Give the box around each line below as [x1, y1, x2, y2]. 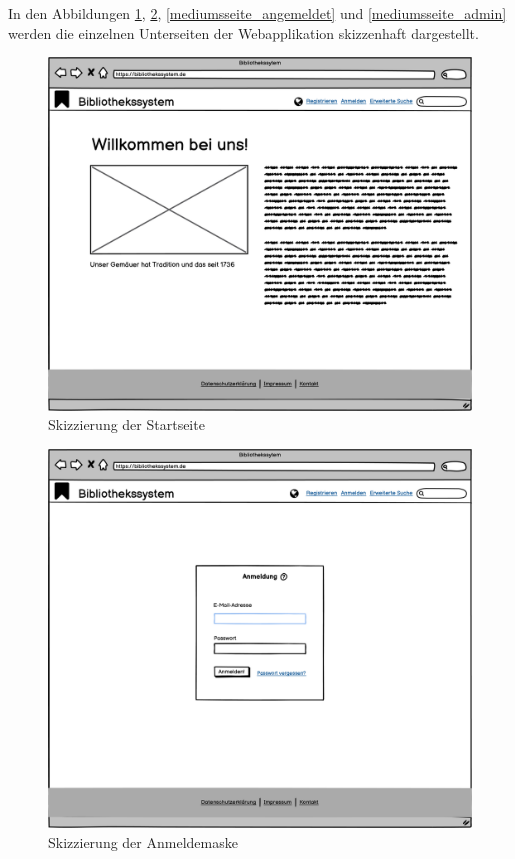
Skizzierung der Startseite [48, 414, 205, 435]
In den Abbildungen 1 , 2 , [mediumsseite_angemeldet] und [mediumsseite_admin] [8, 3, 507, 23]
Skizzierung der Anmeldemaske [48, 831, 238, 852]
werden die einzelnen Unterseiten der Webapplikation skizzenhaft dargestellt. [8, 22, 479, 43]
